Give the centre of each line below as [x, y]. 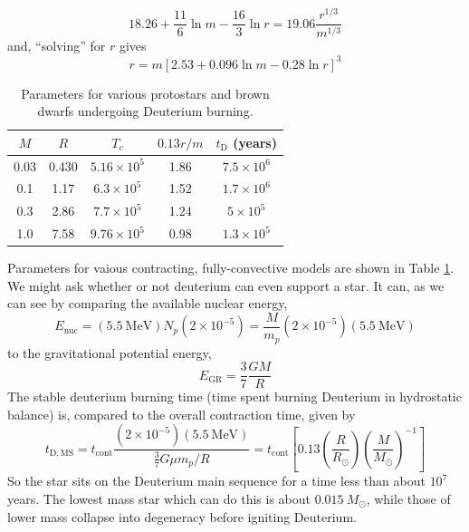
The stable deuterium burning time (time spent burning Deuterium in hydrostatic [234, 397]
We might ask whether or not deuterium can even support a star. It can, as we [226, 285]
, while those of [408, 498]
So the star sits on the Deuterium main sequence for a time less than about [216, 481]
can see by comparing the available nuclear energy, [148, 303]
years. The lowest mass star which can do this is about [159, 498]
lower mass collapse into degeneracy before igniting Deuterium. [182, 516]
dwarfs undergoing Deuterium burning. [145, 111]
